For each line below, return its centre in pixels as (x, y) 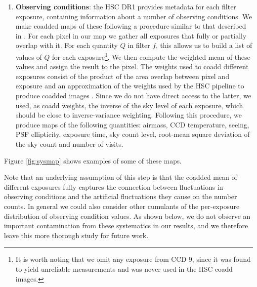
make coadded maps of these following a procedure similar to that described (131, 26)
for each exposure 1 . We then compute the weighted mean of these (151, 56)
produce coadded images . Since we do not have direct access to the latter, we (133, 95)
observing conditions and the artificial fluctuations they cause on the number (121, 196)
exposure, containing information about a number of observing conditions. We (134, 16)
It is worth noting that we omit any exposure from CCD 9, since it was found (133, 259)
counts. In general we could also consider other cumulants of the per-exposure (122, 206)
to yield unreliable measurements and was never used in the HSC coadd (124, 268)
